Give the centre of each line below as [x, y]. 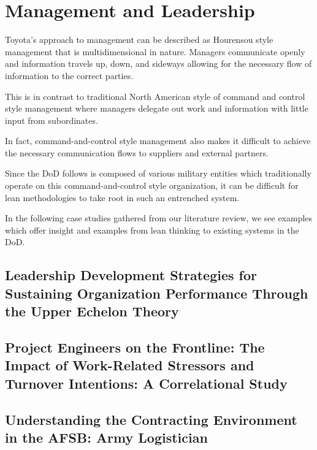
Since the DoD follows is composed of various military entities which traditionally [158, 173]
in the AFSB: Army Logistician [106, 437]
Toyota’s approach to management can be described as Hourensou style [139, 40]
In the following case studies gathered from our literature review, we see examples [159, 218]
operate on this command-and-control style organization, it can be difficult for [152, 185]
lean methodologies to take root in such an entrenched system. [122, 197]
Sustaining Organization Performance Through [157, 293]
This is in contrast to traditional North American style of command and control [155, 96]
